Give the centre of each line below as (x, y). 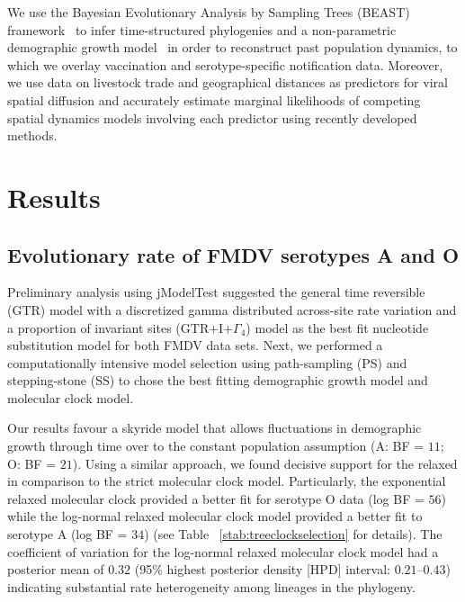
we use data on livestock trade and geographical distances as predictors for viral (228, 82)
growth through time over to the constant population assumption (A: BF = (216, 446)
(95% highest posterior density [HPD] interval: (262, 569)
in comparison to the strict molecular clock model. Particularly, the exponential (227, 481)
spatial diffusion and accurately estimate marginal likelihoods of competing (214, 99)
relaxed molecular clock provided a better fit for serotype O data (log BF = (216, 498)
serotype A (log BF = (67, 534)
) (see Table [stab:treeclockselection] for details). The (293, 534)
